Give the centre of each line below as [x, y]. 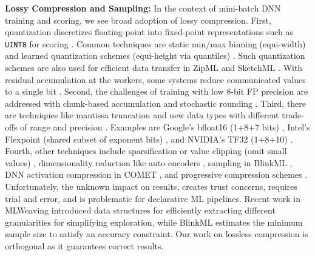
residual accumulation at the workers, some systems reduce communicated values [155, 79]
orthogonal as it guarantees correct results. [84, 245]
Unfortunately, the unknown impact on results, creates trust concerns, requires [151, 186]
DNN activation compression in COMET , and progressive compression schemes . [156, 174]
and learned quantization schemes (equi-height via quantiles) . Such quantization [155, 56]
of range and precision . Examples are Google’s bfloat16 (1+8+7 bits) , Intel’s [165, 127]
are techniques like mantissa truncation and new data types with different [142, 115]
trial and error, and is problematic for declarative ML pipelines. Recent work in [153, 198]
